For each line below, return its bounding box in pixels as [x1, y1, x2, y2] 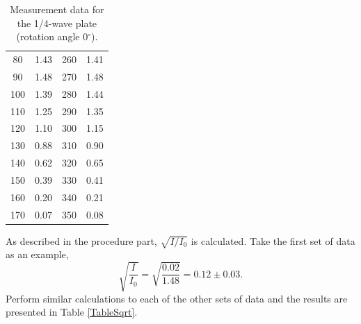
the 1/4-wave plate [17, 15, 97, 30]
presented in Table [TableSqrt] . [6, 305, 138, 319]
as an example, [6, 247, 69, 262]
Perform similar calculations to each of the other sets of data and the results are [6, 291, 348, 305]
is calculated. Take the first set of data [191, 233, 355, 248]
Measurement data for [10, 2, 104, 16]
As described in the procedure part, [6, 233, 157, 248]
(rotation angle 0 [16, 29, 88, 44]
